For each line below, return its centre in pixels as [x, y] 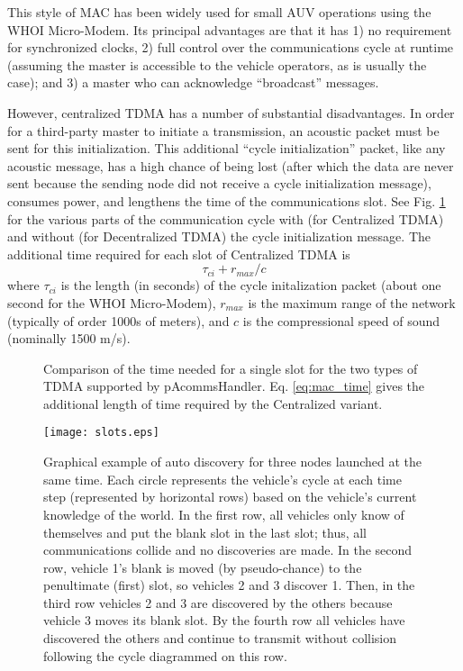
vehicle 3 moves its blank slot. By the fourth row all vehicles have [224, 620]
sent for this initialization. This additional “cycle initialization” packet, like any [227, 148]
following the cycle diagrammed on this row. [165, 655]
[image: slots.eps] [101, 433]
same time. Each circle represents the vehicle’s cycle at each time [222, 479]
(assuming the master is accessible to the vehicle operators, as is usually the [217, 64]
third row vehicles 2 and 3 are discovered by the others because [218, 602]
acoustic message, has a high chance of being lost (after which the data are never [231, 165]
